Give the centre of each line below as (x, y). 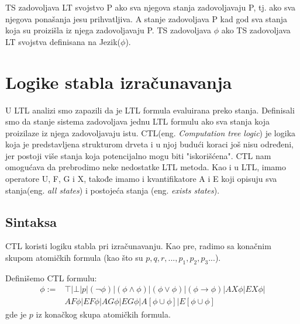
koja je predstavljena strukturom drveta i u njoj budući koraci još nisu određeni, (149, 144)
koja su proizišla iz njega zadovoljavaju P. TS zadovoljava (108, 30)
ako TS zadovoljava (256, 30)
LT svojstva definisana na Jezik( (63, 41)
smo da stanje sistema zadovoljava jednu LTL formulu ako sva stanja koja (137, 121)
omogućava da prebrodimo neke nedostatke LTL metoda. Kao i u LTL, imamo (146, 167)
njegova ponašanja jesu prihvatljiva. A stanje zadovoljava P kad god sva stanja (146, 18)
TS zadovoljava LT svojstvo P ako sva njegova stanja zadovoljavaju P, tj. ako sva (151, 7)
